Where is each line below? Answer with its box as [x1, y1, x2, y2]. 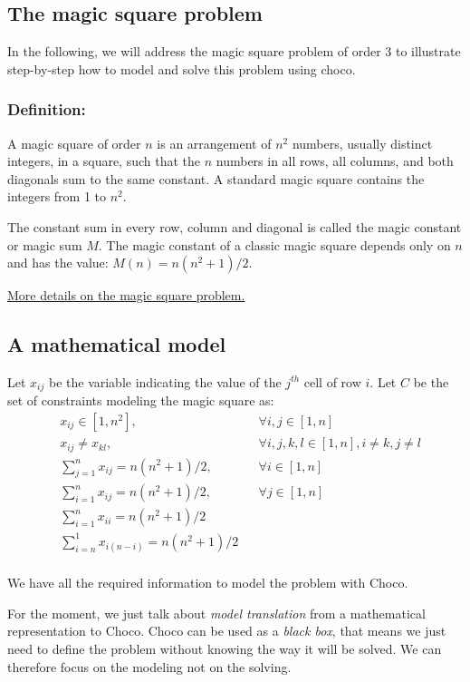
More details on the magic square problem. [7, 286, 245, 305]
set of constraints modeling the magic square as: [7, 391, 274, 410]
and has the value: [7, 253, 109, 272]
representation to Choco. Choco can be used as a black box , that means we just [7, 621, 446, 640]
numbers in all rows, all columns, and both [216, 151, 454, 170]
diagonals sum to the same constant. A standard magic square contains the [7, 169, 425, 188]
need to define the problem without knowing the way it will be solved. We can [7, 638, 442, 658]
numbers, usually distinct [292, 133, 433, 152]
